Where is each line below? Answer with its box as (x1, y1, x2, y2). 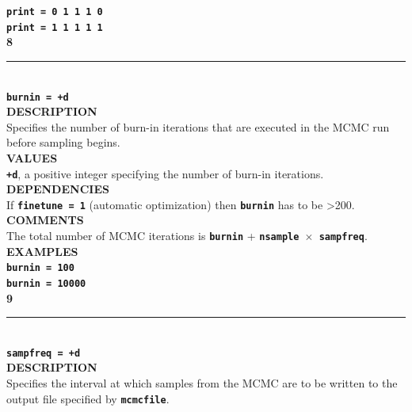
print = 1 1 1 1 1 (6, 21, 103, 33)
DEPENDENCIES (6, 181, 109, 197)
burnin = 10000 (6, 277, 86, 289)
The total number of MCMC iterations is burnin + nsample (6, 227, 299, 244)
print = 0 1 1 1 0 (6, 6, 103, 17)
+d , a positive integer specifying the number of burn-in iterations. (6, 165, 324, 181)
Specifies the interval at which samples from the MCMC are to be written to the (6, 375, 398, 391)
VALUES (6, 149, 58, 166)
